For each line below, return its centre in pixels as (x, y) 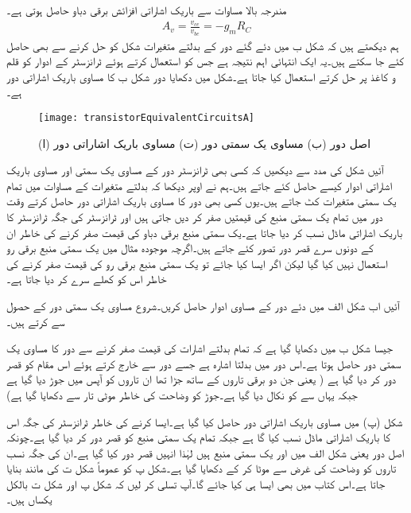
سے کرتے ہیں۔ (36, 321)
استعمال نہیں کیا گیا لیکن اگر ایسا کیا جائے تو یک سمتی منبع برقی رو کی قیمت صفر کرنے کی (197, 263)
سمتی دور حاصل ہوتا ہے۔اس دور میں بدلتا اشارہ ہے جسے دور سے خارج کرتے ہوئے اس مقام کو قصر (204, 363)
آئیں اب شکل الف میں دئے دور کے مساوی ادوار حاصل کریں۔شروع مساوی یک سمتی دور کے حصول (204, 305)
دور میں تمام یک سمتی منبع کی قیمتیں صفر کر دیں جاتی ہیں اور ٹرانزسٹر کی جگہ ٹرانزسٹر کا (195, 216)
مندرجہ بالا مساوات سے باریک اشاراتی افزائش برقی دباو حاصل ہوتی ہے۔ (147, 10)
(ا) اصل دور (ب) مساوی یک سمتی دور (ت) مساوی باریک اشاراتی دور (205, 143)
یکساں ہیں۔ (29, 499)
